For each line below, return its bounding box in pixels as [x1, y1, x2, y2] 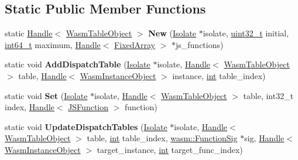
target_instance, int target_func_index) [97, 143, 243, 155]
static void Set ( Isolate [5, 89, 88, 101]
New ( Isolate [148, 27, 197, 39]
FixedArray [114, 38, 155, 50]
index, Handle [5, 101, 54, 113]
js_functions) [176, 38, 224, 50]
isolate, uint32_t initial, [203, 27, 289, 39]
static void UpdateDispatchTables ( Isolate [5, 120, 167, 132]
